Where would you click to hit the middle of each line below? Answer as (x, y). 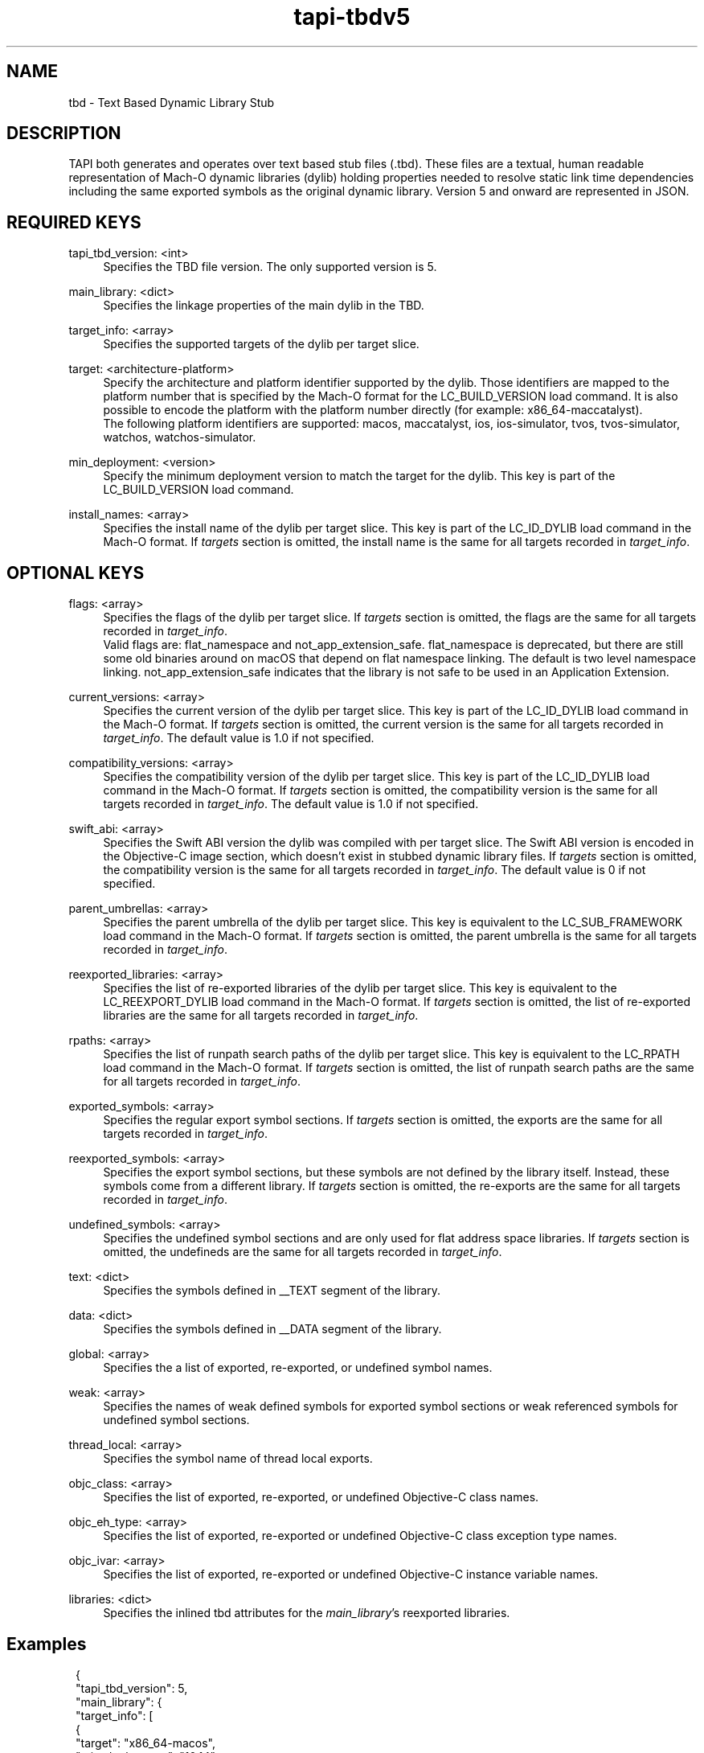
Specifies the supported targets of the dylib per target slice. (261, 344)
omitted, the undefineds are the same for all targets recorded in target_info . (303, 1252)
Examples (47, 1644)
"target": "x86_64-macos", (145, 1743)
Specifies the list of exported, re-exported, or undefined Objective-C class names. (321, 1497)
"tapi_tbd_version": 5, (132, 1688)
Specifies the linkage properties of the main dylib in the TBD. (264, 306)
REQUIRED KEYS (74, 222)
